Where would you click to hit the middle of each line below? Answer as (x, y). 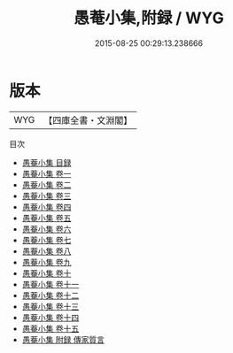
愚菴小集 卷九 (47, 262)
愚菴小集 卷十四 (50, 317)
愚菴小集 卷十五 (50, 328)
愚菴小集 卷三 (47, 196)
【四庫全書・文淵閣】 (88, 120)
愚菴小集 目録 (47, 162)
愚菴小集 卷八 (47, 251)
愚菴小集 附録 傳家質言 (63, 339)
